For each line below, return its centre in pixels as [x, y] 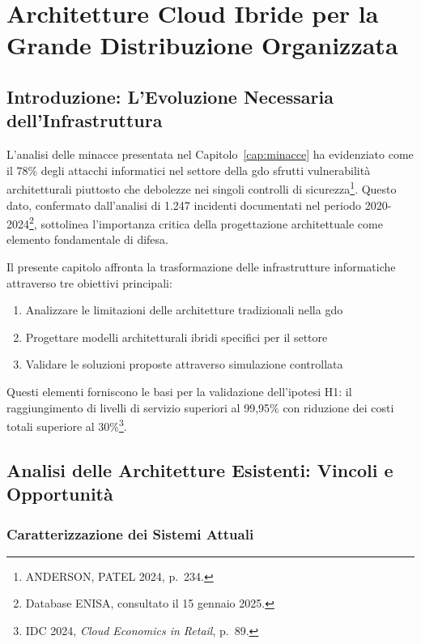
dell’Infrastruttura [85, 120]
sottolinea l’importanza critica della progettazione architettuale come [212, 223]
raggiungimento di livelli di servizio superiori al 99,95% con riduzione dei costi [200, 407]
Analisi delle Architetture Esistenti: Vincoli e [200, 469]
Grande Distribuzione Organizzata [202, 45]
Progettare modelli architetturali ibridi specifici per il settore [176, 337]
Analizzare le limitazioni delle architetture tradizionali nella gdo [184, 310]
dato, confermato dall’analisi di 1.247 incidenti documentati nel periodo [184, 205]
